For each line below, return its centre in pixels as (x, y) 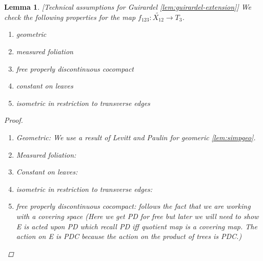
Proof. (14, 120)
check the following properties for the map (70, 17)
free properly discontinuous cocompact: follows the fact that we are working (133, 206)
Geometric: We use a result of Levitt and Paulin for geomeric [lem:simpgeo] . (136, 137)
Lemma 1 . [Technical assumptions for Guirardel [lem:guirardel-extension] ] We (128, 7)
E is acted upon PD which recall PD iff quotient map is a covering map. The (137, 226)
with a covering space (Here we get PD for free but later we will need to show (137, 216)
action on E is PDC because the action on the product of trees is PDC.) (129, 236)
